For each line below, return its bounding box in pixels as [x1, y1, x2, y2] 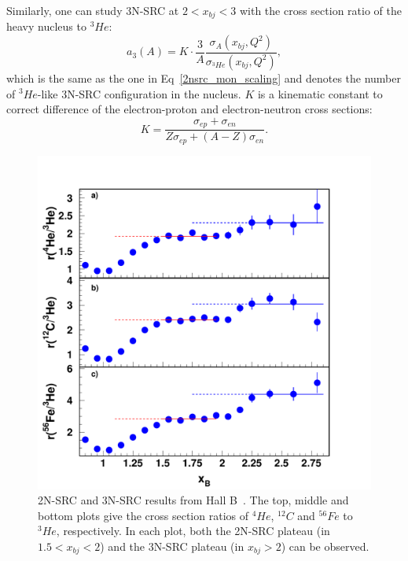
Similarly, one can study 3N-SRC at [6, 2, 179, 18]
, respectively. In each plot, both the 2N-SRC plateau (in [56, 522, 330, 539]
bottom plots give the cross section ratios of [38, 507, 248, 523]
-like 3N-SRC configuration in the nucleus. [37, 85, 241, 101]
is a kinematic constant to [257, 85, 383, 101]
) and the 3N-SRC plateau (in [100, 538, 244, 555]
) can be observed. [281, 538, 369, 555]
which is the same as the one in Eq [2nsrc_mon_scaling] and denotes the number [6, 69, 401, 86]
